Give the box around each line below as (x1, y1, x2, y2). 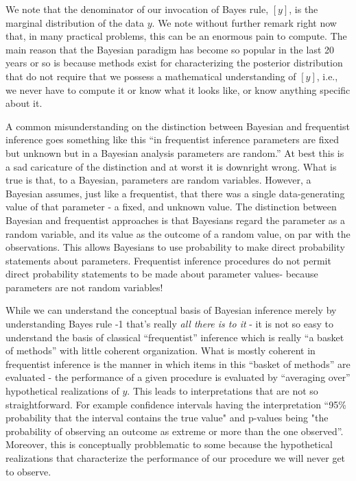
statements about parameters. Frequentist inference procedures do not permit (5, 253, 331, 267)
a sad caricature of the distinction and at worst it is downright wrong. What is (5, 159, 337, 173)
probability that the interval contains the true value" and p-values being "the (5, 410, 329, 425)
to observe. (5, 464, 51, 478)
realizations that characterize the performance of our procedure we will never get (5, 451, 346, 465)
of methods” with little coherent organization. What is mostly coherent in (5, 343, 316, 358)
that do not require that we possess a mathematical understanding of (5, 69, 296, 83)
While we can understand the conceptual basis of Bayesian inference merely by (5, 303, 337, 317)
